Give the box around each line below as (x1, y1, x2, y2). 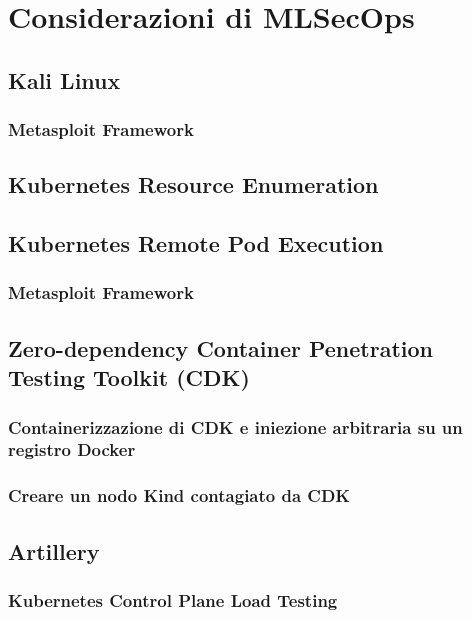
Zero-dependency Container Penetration (8, 332, 434, 363)
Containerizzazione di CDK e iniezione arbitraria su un (8, 414, 463, 439)
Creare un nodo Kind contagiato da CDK (8, 483, 351, 508)
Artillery (8, 535, 100, 566)
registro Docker (8, 437, 136, 462)
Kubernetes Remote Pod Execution (8, 228, 384, 259)
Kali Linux (8, 64, 121, 95)
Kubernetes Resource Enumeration (8, 169, 379, 200)
